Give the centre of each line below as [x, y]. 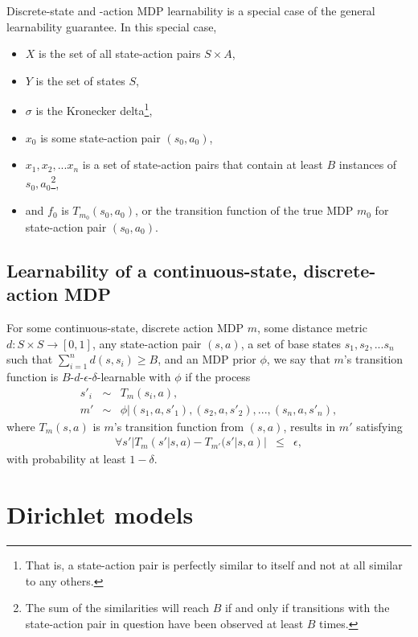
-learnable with [134, 377]
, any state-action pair [147, 343]
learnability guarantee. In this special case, [112, 26]
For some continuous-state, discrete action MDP [125, 328]
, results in [309, 426]
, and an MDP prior [207, 359]
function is [33, 377]
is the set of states [80, 80]
